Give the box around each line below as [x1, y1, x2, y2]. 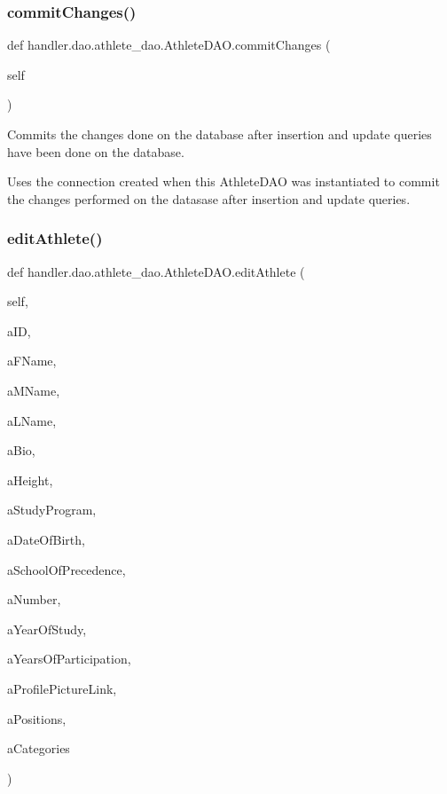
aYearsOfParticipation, [7, 649, 131, 668]
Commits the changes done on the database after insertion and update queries [7, 125, 432, 143]
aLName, [7, 411, 57, 429]
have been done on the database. [7, 142, 184, 161]
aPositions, [7, 709, 67, 727]
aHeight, [7, 470, 53, 489]
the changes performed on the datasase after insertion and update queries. [7, 189, 411, 208]
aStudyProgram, [7, 500, 97, 519]
